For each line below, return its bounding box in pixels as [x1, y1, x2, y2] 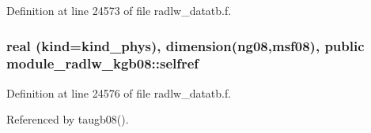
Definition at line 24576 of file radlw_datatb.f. [6, 84, 232, 101]
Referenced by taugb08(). [6, 111, 129, 127]
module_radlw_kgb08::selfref [6, 54, 199, 73]
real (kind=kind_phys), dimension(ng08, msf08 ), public [6, 35, 365, 55]
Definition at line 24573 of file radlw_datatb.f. [6, 2, 232, 18]
